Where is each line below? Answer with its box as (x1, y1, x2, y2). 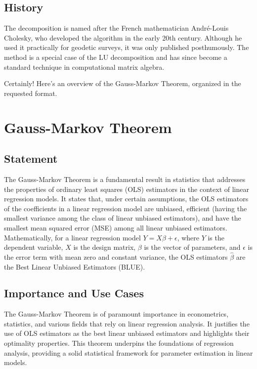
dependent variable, (4, 242, 63, 252)
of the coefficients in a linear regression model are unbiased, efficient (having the (4, 203, 247, 213)
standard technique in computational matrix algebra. (4, 61, 165, 72)
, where (177, 232, 199, 242)
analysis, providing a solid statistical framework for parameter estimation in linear (4, 347, 253, 358)
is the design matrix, (73, 242, 136, 252)
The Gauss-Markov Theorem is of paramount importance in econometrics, (4, 309, 229, 319)
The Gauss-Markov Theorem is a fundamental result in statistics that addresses (4, 174, 246, 184)
